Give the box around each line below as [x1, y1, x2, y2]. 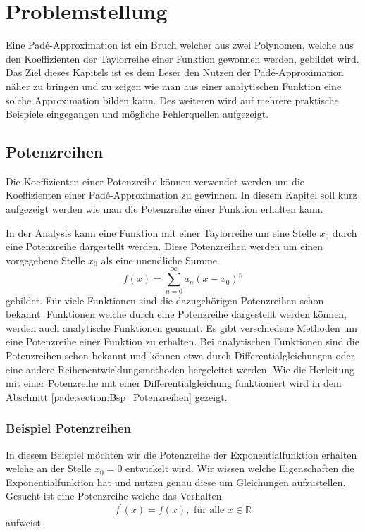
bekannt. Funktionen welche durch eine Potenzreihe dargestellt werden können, [6, 307, 347, 321]
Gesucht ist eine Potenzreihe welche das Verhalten [6, 488, 222, 503]
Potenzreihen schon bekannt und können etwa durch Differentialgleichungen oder [6, 347, 355, 362]
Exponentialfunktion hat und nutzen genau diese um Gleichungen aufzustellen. [6, 474, 346, 489]
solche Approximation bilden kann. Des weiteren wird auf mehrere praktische [6, 92, 339, 107]
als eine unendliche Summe [101, 252, 218, 267]
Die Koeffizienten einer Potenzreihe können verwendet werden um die [6, 173, 305, 188]
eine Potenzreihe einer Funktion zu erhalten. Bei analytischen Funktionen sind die [6, 334, 359, 349]
